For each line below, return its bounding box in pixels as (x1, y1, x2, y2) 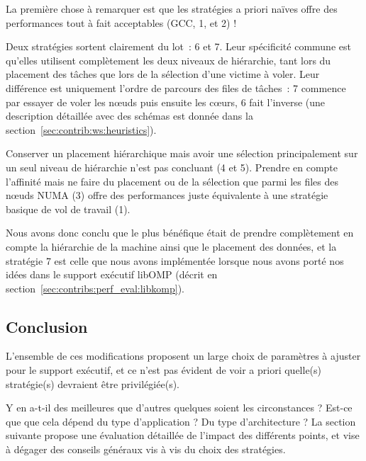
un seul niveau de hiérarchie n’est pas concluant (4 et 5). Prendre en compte (6, 159, 338, 174)
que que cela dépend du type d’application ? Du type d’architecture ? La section (6, 414, 356, 428)
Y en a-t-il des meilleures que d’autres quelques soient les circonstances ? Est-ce (6, 400, 353, 415)
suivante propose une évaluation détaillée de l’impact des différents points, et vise (6, 428, 360, 443)
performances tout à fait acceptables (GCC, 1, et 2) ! (6, 15, 237, 30)
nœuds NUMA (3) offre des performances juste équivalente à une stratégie (6, 188, 328, 203)
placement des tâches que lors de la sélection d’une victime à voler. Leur (6, 67, 320, 81)
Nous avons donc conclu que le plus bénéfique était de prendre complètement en (6, 225, 354, 240)
